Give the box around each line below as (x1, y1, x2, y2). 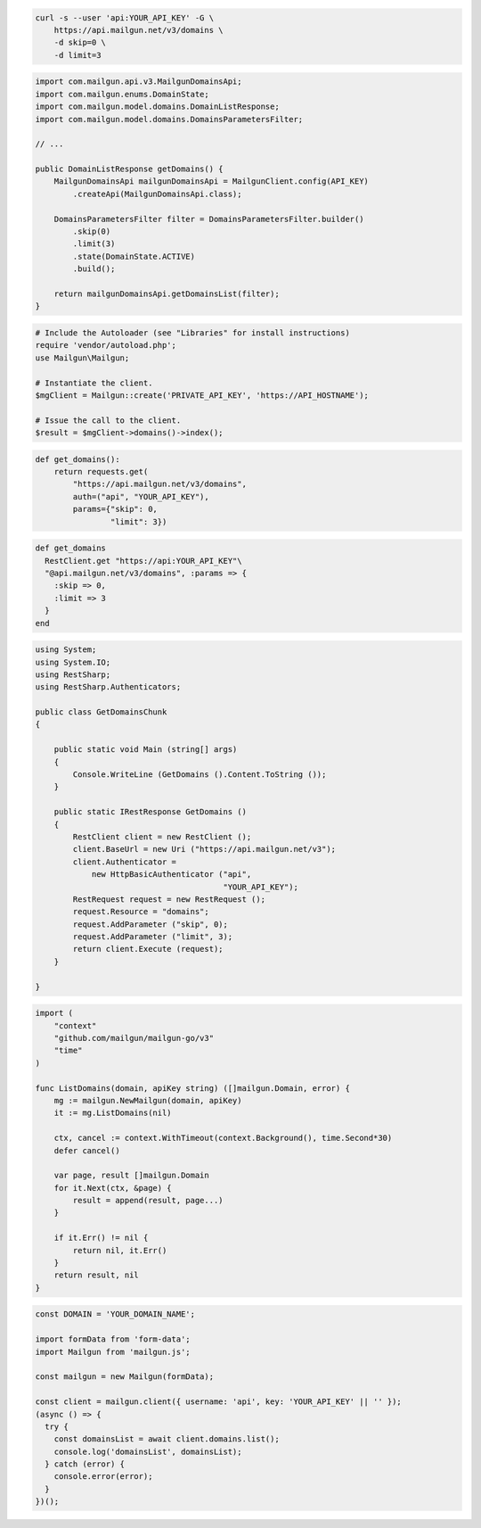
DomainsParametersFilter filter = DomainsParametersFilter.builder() (53, 214, 364, 224)
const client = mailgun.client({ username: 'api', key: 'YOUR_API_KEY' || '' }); (35, 1397, 403, 1407)
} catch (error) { (45, 1459, 125, 1469)
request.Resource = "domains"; (72, 906, 209, 917)
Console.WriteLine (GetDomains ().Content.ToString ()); (72, 770, 327, 780)
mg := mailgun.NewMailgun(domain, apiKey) (53, 1095, 242, 1105)
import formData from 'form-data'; (35, 1334, 191, 1344)
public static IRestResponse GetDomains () (53, 807, 247, 817)
